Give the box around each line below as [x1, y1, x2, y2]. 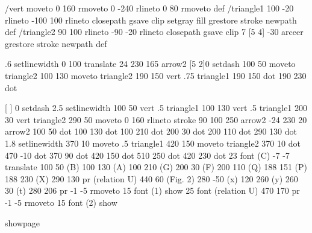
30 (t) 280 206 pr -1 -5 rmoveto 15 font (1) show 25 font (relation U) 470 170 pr [5, 184, 300, 197]
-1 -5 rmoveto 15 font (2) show [5, 196, 117, 208]
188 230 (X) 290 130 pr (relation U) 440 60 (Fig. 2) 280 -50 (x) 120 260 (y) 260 [5, 172, 298, 185]
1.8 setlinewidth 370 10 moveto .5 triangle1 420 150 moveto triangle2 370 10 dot [5, 136, 301, 149]
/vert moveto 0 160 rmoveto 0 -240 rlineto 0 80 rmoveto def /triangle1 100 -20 [5, 2, 294, 14]
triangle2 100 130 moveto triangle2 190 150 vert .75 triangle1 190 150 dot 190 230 [5, 69, 307, 81]
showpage [5, 216, 40, 229]
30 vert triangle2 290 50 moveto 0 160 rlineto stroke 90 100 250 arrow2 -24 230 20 [5, 113, 307, 126]
